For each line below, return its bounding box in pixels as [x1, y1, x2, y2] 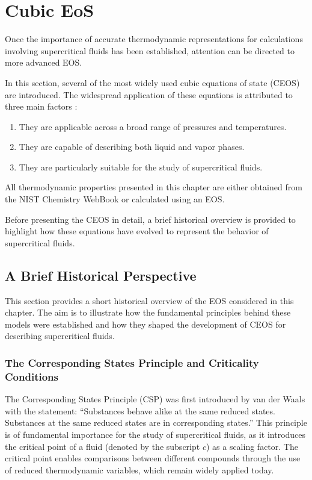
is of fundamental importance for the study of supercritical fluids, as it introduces [5, 428, 306, 440]
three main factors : [5, 100, 78, 113]
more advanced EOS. [5, 56, 82, 69]
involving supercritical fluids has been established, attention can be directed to [5, 44, 295, 57]
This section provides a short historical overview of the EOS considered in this [5, 294, 294, 307]
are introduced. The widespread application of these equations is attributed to [5, 88, 293, 101]
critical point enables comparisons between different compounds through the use [5, 452, 301, 464]
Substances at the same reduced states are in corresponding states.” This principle [5, 416, 307, 429]
